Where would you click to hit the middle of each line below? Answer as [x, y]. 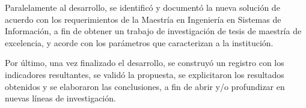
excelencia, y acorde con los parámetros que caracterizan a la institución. [139, 42]
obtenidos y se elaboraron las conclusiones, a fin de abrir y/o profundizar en [145, 86]
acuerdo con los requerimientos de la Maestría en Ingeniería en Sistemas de [143, 19]
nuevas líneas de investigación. [60, 98]
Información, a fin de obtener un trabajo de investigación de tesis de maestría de [153, 31]
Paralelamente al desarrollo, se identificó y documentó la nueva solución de [142, 7]
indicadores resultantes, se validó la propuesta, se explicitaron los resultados [145, 74]
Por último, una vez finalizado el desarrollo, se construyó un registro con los [145, 63]
